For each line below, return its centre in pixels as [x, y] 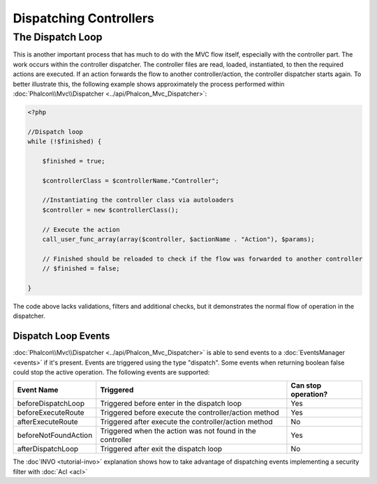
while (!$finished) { [65, 142]
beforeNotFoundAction [55, 435]
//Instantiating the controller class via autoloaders [138, 200]
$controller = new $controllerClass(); [111, 210]
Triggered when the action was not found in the [178, 431]
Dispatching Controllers [84, 18]
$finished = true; [74, 161]
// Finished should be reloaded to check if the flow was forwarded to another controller [202, 259]
